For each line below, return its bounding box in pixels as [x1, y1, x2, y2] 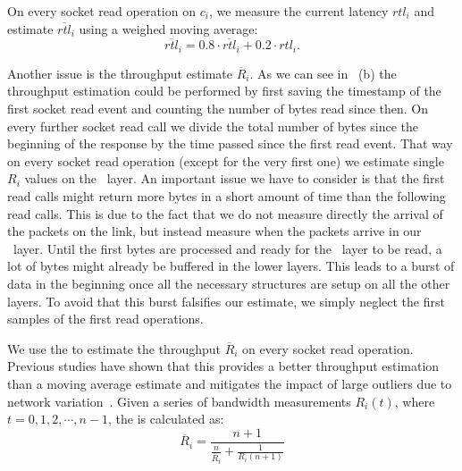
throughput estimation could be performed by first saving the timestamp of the [7, 81, 441, 100]
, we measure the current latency [208, 2, 389, 20]
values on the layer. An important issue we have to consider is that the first [24, 169, 445, 188]
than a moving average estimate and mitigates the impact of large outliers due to [7, 374, 452, 392]
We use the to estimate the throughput [7, 339, 221, 357]
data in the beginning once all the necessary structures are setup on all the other [7, 273, 450, 292]
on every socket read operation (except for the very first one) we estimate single [7, 151, 444, 170]
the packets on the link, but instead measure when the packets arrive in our [7, 222, 422, 240]
